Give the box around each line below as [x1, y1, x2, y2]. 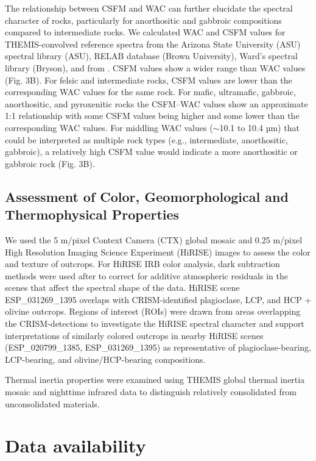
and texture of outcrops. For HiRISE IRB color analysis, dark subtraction [5, 257, 280, 270]
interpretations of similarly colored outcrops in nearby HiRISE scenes [5, 329, 264, 341]
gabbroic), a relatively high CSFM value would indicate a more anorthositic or [5, 145, 298, 158]
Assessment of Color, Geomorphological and [5, 187, 289, 205]
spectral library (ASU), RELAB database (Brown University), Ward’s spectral [5, 49, 298, 62]
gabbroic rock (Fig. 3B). [5, 157, 95, 170]
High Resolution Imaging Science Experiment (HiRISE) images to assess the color [5, 245, 311, 258]
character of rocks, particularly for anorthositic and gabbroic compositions [5, 13, 282, 26]
